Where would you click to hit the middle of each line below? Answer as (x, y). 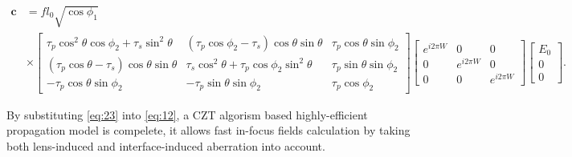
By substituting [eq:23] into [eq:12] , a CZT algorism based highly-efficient (187, 114)
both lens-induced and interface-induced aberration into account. (166, 145)
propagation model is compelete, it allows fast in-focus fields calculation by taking (208, 130)
